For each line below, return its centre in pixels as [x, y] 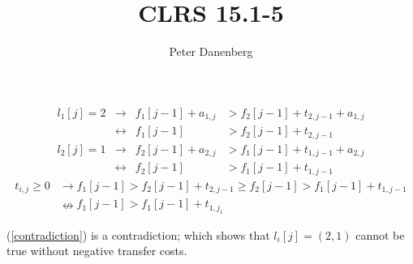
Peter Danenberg [211, 51]
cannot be [380, 234]
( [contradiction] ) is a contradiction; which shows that [138, 234]
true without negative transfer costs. [97, 251]
